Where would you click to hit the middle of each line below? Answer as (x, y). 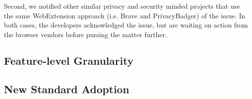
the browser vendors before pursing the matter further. (85, 34)
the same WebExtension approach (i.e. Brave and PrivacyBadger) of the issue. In (125, 15)
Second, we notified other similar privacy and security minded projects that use (122, 6)
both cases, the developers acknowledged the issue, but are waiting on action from (126, 25)
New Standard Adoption (67, 89)
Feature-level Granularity (69, 60)
